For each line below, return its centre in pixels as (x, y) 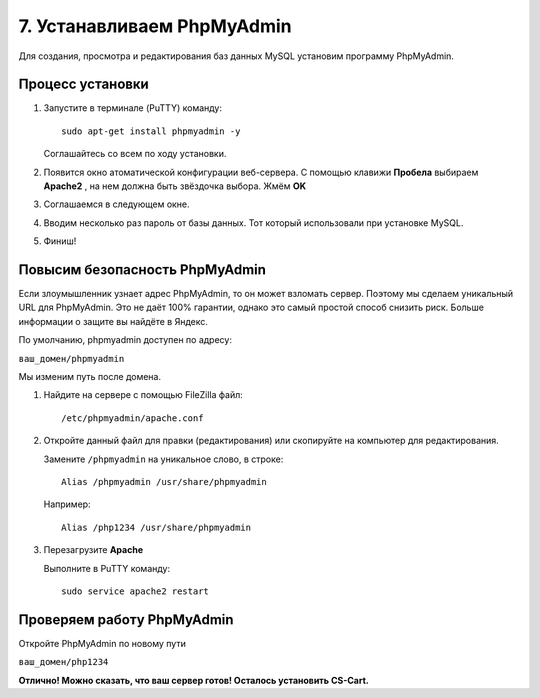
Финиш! (60, 241)
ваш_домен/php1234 (63, 662)
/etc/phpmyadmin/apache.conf (132, 418)
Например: (67, 504)
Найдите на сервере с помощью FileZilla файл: (143, 395)
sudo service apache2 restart (135, 591)
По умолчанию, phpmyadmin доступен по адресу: (125, 340)
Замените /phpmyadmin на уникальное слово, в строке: (163, 459)
